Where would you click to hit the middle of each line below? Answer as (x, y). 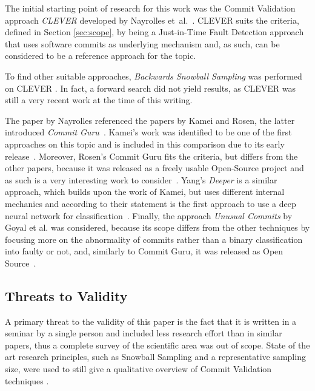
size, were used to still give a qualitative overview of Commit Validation (138, 369)
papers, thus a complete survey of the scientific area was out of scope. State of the (157, 345)
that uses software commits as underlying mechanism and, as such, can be (142, 43)
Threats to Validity (66, 295)
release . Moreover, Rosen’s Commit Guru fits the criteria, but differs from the (151, 156)
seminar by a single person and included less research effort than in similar (144, 333)
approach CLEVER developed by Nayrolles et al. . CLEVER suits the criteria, (152, 20)
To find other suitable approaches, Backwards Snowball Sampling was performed (154, 76)
